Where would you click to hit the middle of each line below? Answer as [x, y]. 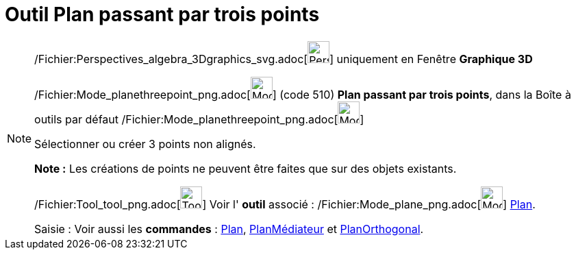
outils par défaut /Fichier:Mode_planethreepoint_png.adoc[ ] [199, 119]
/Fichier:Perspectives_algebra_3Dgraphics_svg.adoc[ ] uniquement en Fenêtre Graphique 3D [284, 59]
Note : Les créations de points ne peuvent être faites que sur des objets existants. [246, 168]
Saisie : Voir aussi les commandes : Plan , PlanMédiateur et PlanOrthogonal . [229, 229]
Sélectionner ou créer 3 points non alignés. [145, 144]
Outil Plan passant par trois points [162, 14]
